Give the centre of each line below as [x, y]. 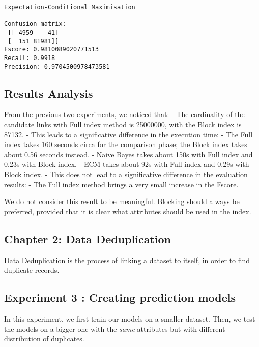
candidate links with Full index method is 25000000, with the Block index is [123, 124]
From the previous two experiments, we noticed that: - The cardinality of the [124, 114]
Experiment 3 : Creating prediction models [120, 297]
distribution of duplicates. [44, 339]
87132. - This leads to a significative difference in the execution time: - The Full [128, 134]
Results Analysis [49, 93]
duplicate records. [32, 270]
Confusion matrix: [35, 24]
